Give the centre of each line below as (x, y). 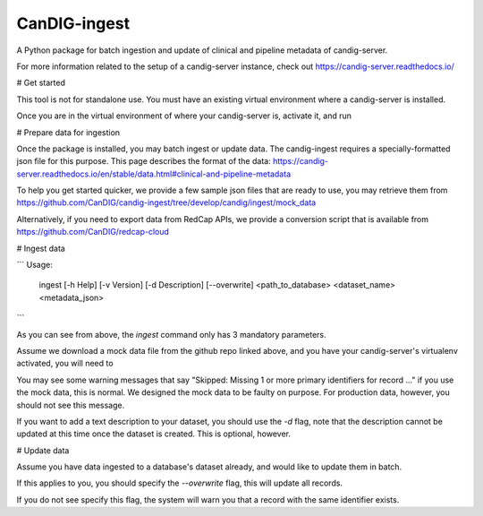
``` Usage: (34, 265)
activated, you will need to (65, 364)
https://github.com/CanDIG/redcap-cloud (93, 232)
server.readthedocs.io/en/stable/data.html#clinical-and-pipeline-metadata (153, 174)
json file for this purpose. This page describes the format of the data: (144, 161)
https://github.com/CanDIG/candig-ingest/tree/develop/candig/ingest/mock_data (166, 202)
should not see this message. (71, 405)
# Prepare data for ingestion (68, 132)
